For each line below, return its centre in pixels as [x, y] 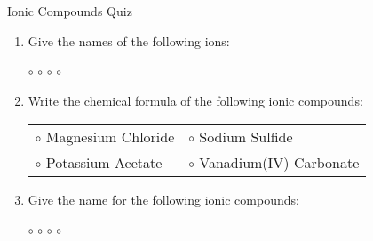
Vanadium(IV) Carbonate [279, 163]
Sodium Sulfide [246, 137]
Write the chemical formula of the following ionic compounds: [195, 100]
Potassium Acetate [104, 163]
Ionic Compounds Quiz [70, 11]
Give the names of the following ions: [129, 40]
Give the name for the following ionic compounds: [163, 200]
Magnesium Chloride [110, 137]
